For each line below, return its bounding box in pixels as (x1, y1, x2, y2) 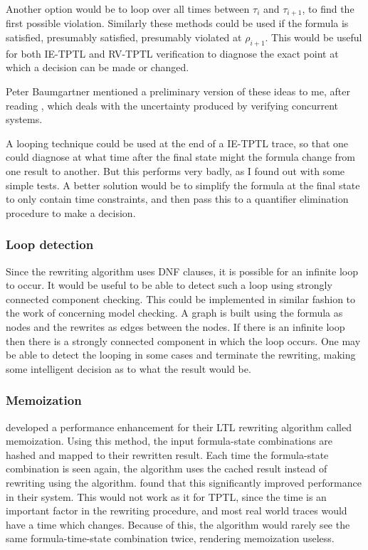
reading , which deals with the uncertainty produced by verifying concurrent (6, 97, 339, 112)
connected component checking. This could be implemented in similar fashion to (6, 291, 356, 306)
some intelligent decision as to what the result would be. (6, 361, 251, 376)
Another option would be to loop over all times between (6, 1, 250, 16)
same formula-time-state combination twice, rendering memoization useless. (6, 531, 335, 546)
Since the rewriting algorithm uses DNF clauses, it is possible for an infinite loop (6, 263, 358, 278)
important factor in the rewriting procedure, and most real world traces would (6, 503, 347, 518)
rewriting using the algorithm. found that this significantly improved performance (6, 475, 362, 490)
